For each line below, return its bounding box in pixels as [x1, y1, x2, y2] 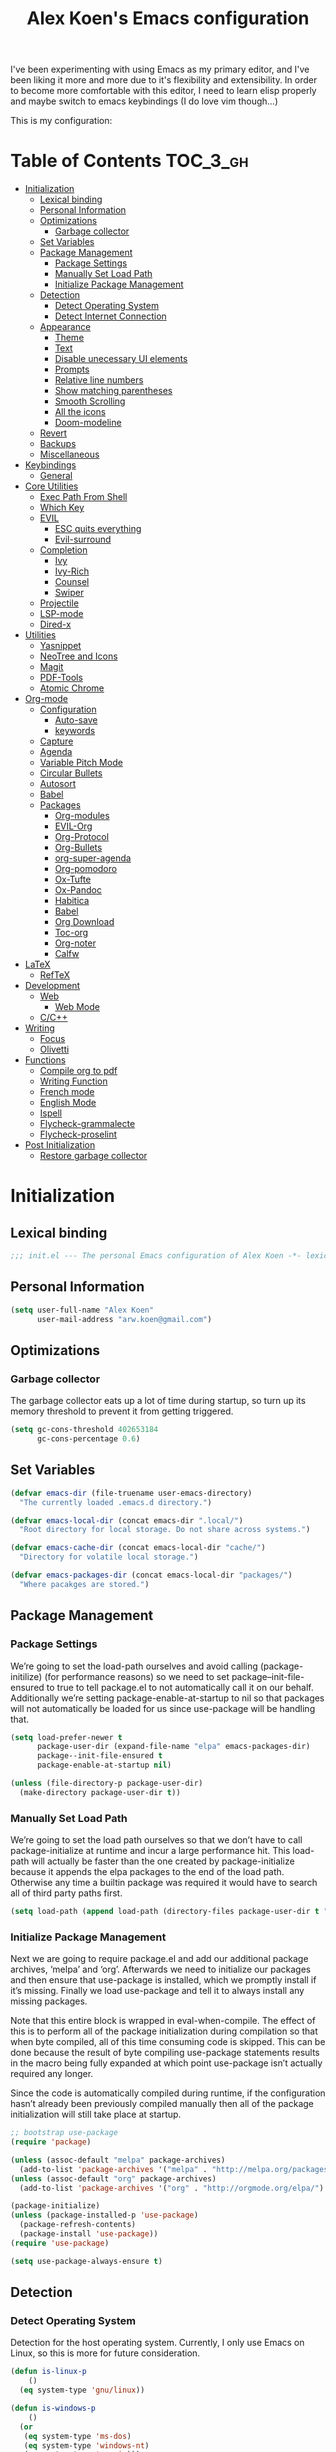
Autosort [39, 778, 77, 790]
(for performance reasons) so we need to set [44, 1670, 230, 1682]
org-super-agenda [54, 852, 132, 864]
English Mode [39, 1097, 97, 1109]
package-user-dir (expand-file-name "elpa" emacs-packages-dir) [36, 1742, 311, 1752]
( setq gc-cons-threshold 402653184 [10, 1425, 159, 1435]
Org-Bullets [54, 842, 103, 854]
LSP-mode [39, 608, 84, 620]
